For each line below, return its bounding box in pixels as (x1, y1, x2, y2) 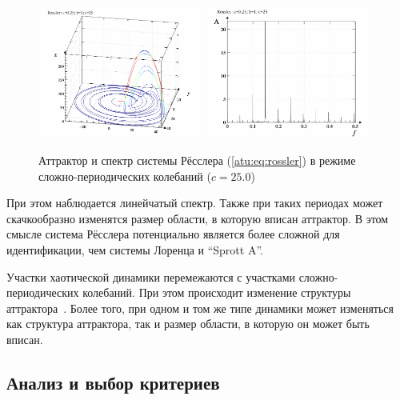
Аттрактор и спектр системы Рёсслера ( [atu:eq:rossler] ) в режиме (38, 151, 356, 168)
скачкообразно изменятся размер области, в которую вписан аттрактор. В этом (6, 210, 389, 226)
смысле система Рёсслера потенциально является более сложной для (6, 226, 340, 242)
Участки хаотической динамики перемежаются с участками (6, 268, 295, 285)
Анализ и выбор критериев (6, 370, 220, 394)
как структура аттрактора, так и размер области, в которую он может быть (6, 315, 370, 332)
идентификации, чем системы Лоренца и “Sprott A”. (6, 241, 263, 258)
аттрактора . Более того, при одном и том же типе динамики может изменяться (6, 299, 394, 316)
